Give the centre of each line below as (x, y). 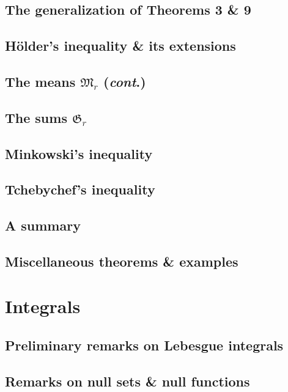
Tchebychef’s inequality (80, 189)
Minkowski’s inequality (79, 153)
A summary (43, 225)
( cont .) (125, 81)
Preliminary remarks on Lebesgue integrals (144, 345)
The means (40, 81)
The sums (36, 117)
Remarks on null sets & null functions (127, 381)
